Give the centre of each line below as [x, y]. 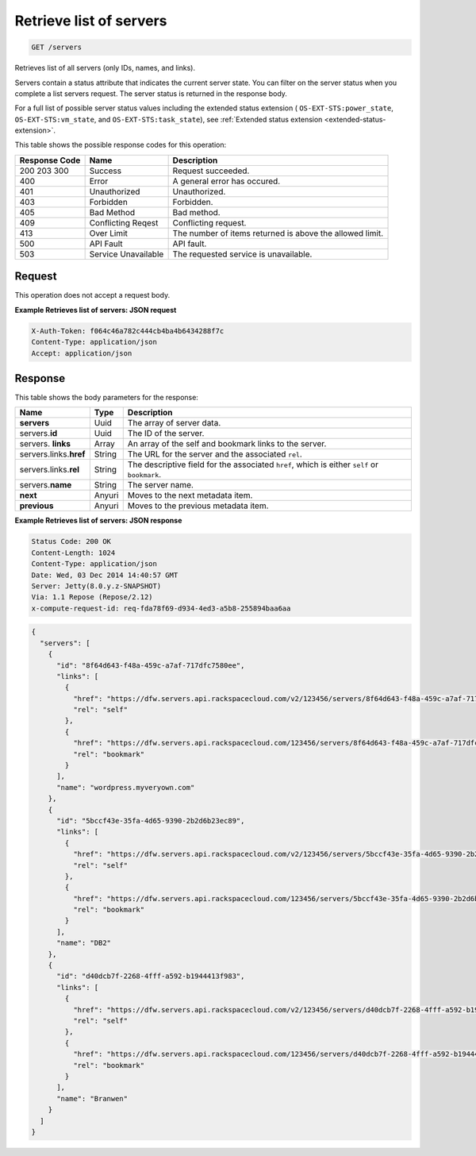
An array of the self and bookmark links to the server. [227, 444]
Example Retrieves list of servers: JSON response [98, 521]
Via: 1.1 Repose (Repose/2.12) [92, 597]
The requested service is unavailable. [242, 254]
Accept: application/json [82, 353]
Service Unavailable [127, 254]
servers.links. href [52, 454]
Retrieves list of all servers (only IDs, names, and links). [105, 68]
